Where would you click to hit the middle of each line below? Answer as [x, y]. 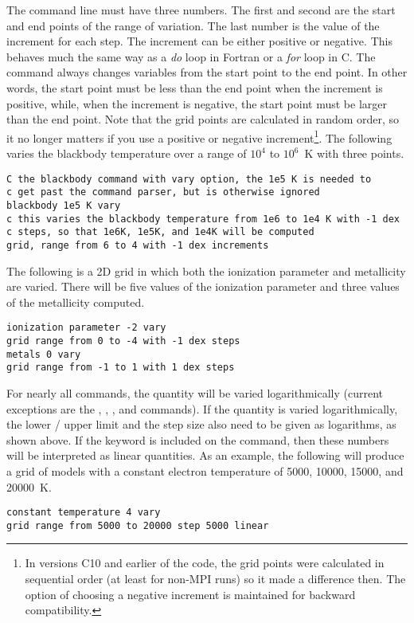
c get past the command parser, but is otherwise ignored [163, 192]
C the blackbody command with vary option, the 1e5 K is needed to [189, 179]
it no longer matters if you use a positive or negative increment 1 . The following [199, 136]
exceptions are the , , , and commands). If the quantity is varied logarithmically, [202, 408]
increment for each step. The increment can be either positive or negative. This [199, 41]
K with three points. [354, 153]
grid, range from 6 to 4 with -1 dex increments [138, 245]
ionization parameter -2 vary [86, 328]
